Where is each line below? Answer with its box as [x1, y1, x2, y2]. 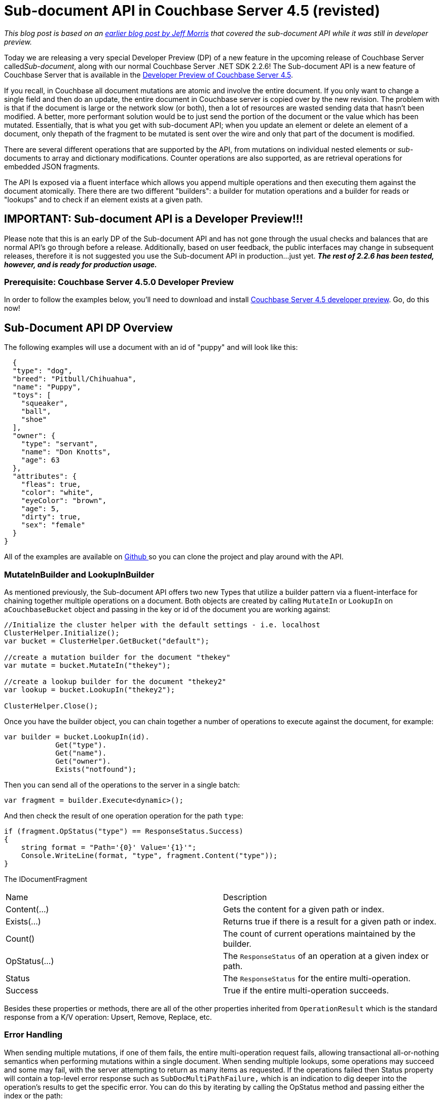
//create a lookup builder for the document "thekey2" [4, 677, 227, 686]
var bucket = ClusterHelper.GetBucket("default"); [4, 636, 209, 645]
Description [223, 892, 267, 902]
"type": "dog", [12, 367, 72, 375]
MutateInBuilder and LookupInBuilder [4, 569, 155, 580]
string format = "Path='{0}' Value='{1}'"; [21, 843, 197, 851]
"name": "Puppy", [12, 383, 81, 391]
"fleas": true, [21, 480, 81, 489]
